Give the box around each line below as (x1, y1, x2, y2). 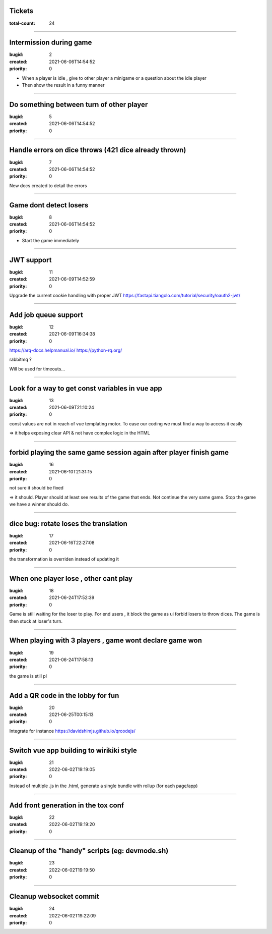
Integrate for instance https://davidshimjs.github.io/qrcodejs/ (9, 728, 136, 734)
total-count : (9, 20, 35, 26)
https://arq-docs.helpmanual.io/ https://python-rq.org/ (9, 347, 122, 353)
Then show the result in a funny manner (22, 82, 105, 88)
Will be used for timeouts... (9, 366, 65, 372)
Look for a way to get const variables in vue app (9, 384, 162, 393)
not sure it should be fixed (9, 485, 64, 491)
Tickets (9, 7, 34, 15)
